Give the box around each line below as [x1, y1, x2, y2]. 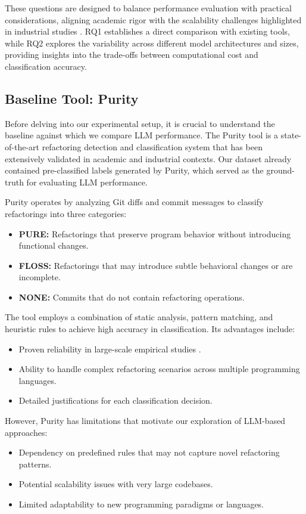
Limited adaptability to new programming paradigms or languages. [18, 498, 264, 510]
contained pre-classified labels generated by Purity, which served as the [5, 164, 264, 177]
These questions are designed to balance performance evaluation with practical [5, 2, 292, 14]
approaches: [5, 426, 48, 438]
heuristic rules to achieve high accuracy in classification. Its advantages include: [5, 323, 295, 335]
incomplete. [18, 271, 61, 283]
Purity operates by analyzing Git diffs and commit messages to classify [5, 196, 264, 208]
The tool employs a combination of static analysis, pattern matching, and [5, 311, 273, 323]
